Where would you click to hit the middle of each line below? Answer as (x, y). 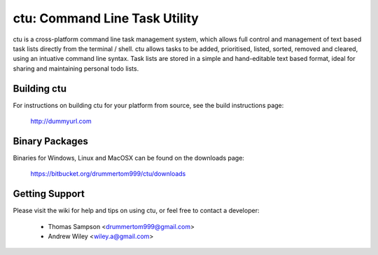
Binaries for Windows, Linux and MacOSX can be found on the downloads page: (129, 158)
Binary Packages (51, 141)
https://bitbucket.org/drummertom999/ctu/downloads (108, 174)
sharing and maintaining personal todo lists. (76, 68)
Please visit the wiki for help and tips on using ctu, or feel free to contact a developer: (136, 211)
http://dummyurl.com (61, 121)
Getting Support (49, 194)
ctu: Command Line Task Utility (106, 18)
